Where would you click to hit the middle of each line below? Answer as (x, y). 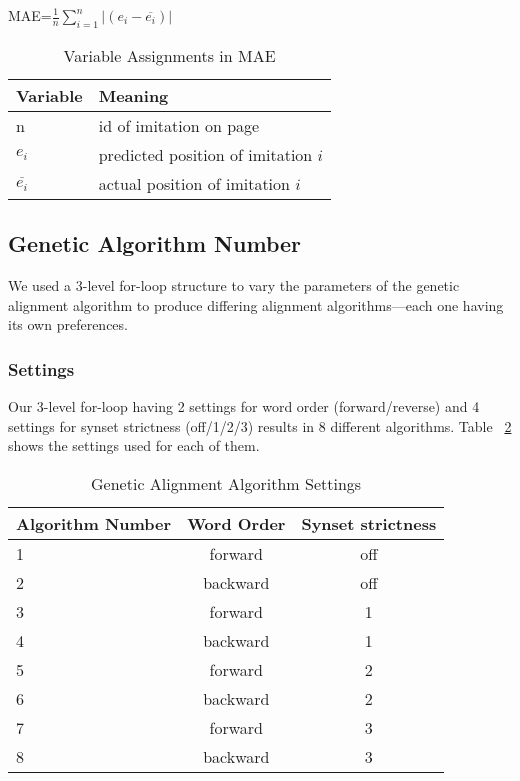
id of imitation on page (179, 125)
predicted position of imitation (205, 154)
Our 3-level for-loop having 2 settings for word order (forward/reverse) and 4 (244, 406)
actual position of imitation (194, 183)
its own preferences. (68, 324)
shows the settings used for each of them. (134, 445)
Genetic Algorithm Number (154, 243)
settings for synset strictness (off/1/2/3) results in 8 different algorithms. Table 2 (260, 425)
